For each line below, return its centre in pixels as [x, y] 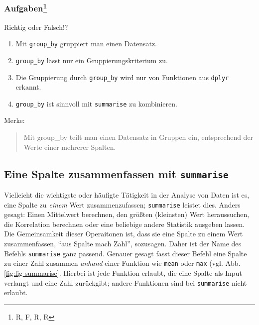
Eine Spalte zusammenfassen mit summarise [116, 173]
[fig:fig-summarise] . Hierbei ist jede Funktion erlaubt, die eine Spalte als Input [123, 272]
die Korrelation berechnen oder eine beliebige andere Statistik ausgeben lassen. [125, 224]
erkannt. [28, 87]
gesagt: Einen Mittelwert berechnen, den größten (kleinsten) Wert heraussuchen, [127, 214]
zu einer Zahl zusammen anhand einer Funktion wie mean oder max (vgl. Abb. [122, 263]
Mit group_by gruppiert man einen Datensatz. [86, 44]
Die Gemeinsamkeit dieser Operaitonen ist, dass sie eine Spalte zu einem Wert [124, 234]
